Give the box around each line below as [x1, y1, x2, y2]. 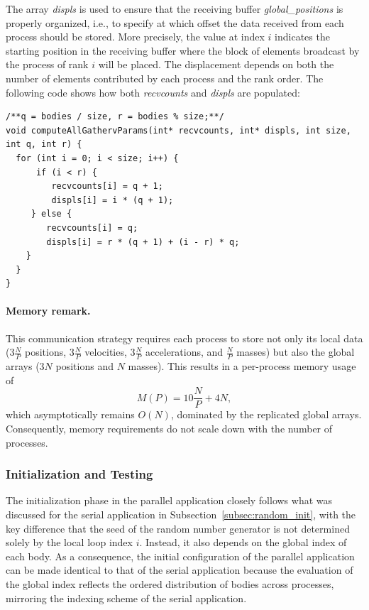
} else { [31, 209, 72, 219]
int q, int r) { [6, 139, 82, 150]
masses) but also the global [236, 344, 355, 359]
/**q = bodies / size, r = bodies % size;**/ [6, 111, 224, 122]
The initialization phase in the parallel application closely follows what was [6, 493, 333, 508]
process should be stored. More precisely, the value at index [6, 29, 265, 44]
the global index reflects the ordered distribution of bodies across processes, [6, 576, 334, 591]
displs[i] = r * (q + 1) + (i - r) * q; [46, 236, 240, 247]
